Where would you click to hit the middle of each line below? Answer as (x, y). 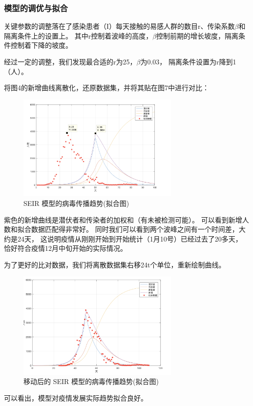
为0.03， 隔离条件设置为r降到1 (188, 61)
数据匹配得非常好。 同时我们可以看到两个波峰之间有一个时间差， (135, 229)
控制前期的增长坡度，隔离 (198, 35)
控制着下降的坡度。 (41, 45)
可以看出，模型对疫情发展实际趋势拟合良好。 (76, 397)
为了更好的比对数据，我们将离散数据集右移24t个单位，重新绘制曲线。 (115, 265)
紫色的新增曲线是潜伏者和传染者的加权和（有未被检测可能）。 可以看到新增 (123, 219)
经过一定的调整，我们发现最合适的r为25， (70, 61)
